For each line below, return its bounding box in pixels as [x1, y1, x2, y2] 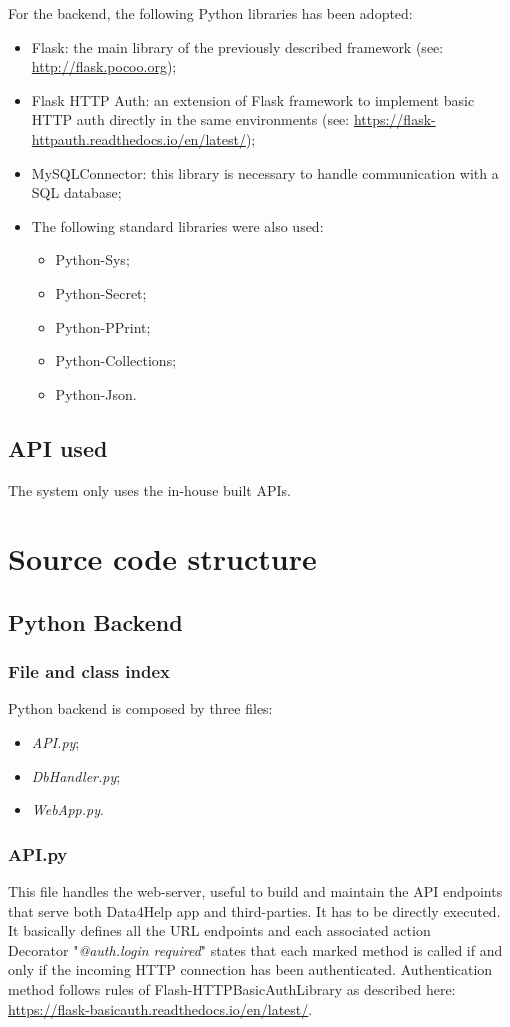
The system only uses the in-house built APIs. [8, 479, 291, 500]
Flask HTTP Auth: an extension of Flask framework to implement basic [31, 89, 475, 110]
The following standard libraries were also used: [31, 215, 324, 236]
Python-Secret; [55, 282, 147, 303]
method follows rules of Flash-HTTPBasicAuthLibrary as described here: [8, 979, 456, 1000]
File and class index [8, 659, 171, 684]
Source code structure [8, 538, 317, 579]
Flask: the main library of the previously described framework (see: [31, 36, 444, 57]
